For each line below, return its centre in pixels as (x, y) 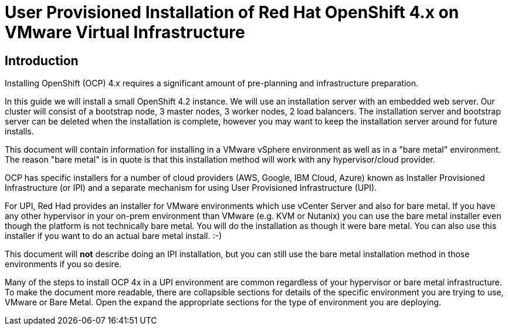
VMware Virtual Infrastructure (125, 32)
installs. (19, 132)
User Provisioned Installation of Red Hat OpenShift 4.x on (232, 12)
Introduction (42, 60)
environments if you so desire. (63, 264)
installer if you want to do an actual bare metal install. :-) (114, 236)
